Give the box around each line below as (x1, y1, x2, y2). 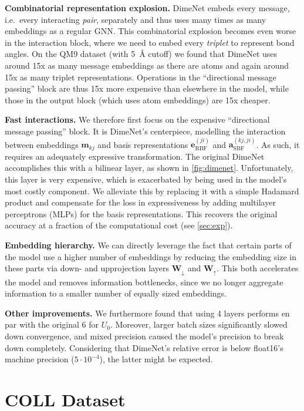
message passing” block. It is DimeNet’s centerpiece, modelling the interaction (5, 124, 286, 137)
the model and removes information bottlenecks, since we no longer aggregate (5, 275, 283, 288)
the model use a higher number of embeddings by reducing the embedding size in (5, 250, 296, 262)
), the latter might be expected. (99, 353, 213, 365)
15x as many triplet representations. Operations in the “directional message (5, 70, 276, 83)
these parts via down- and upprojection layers (5, 262, 169, 274)
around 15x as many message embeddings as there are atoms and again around (5, 59, 289, 71)
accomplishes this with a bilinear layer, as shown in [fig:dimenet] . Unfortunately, (5, 161, 293, 174)
